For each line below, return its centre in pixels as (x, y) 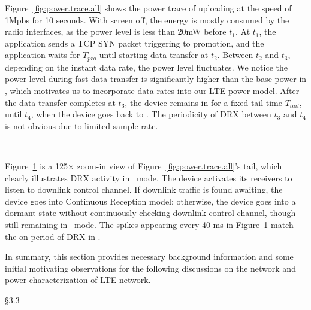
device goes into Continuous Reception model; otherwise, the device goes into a (150, 201)
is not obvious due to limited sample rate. (81, 125)
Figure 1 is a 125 (36, 165)
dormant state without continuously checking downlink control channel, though (150, 213)
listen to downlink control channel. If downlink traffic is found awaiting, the (144, 189)
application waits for (43, 55)
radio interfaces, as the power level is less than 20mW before (116, 31)
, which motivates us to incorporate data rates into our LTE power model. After (152, 91)
